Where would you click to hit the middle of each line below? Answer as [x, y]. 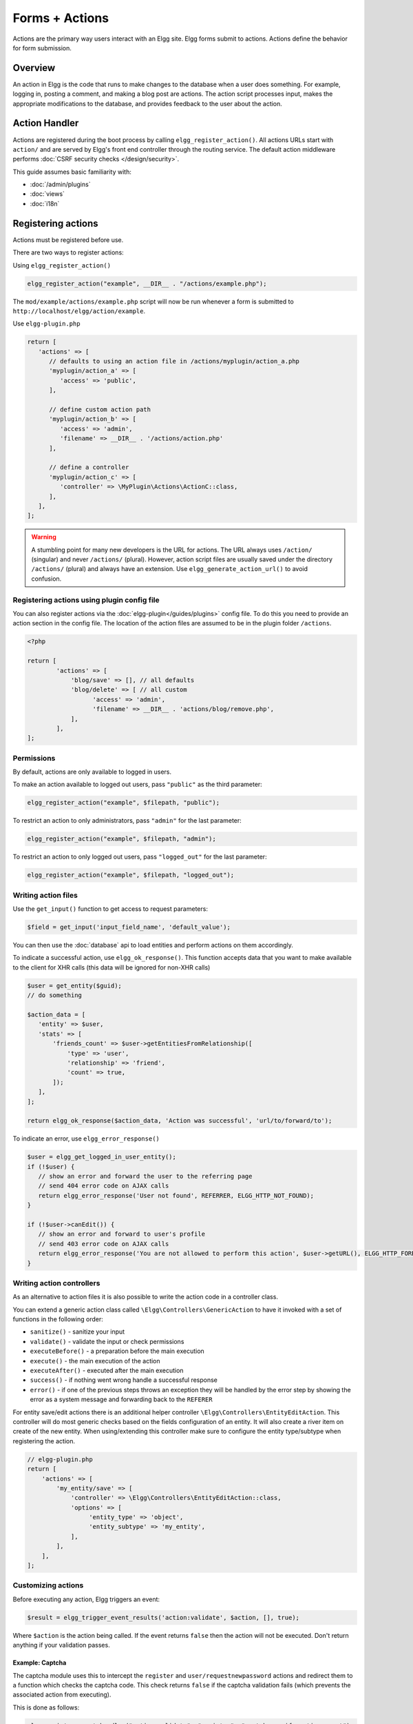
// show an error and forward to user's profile [122, 1234]
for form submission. [42, 48]
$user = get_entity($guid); [74, 985]
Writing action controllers [56, 1283]
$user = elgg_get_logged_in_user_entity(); [102, 1157]
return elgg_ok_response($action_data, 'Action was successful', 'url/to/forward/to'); [180, 1121]
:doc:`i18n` [45, 203]
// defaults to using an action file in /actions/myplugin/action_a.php [174, 361]
